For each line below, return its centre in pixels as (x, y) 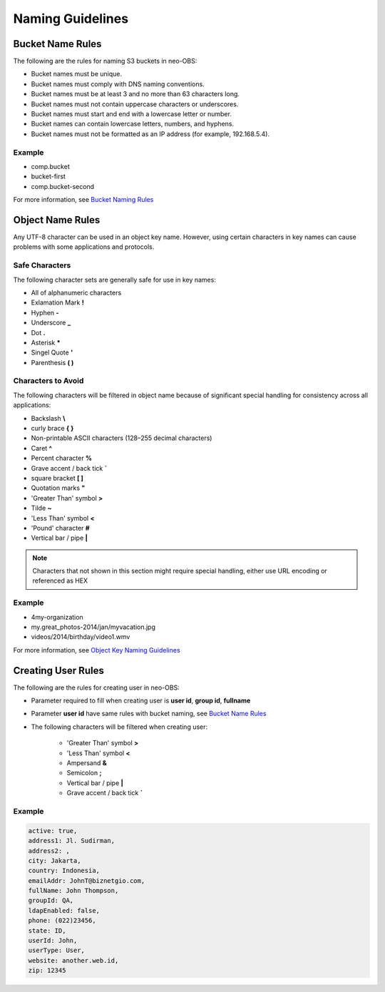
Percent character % (62, 458)
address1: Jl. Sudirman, (72, 841)
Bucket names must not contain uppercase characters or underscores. (135, 104)
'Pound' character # (60, 528)
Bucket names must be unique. (77, 74)
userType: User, (57, 951)
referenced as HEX (60, 581)
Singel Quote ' (52, 352)
